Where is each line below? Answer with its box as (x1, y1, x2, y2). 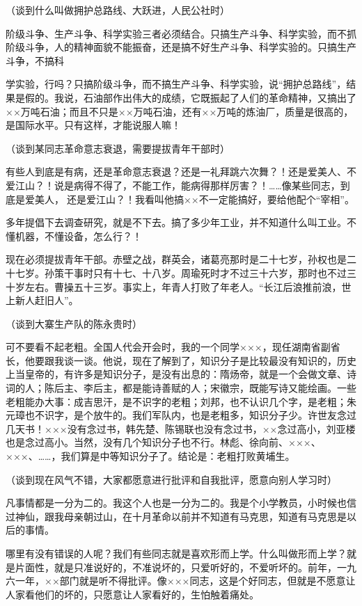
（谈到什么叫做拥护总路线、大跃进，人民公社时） (6, 3, 230, 17)
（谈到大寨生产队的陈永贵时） (6, 316, 142, 330)
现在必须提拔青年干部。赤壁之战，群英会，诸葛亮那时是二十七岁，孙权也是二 (6, 252, 356, 266)
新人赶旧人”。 (15, 293, 79, 308)
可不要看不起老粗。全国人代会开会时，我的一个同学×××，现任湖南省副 (6, 340, 331, 354)
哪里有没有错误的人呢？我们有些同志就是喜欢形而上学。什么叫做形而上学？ (6, 546, 347, 560)
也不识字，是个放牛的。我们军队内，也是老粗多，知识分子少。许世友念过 (24, 408, 356, 422)
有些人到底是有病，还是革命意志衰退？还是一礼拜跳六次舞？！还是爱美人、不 (6, 164, 356, 179)
